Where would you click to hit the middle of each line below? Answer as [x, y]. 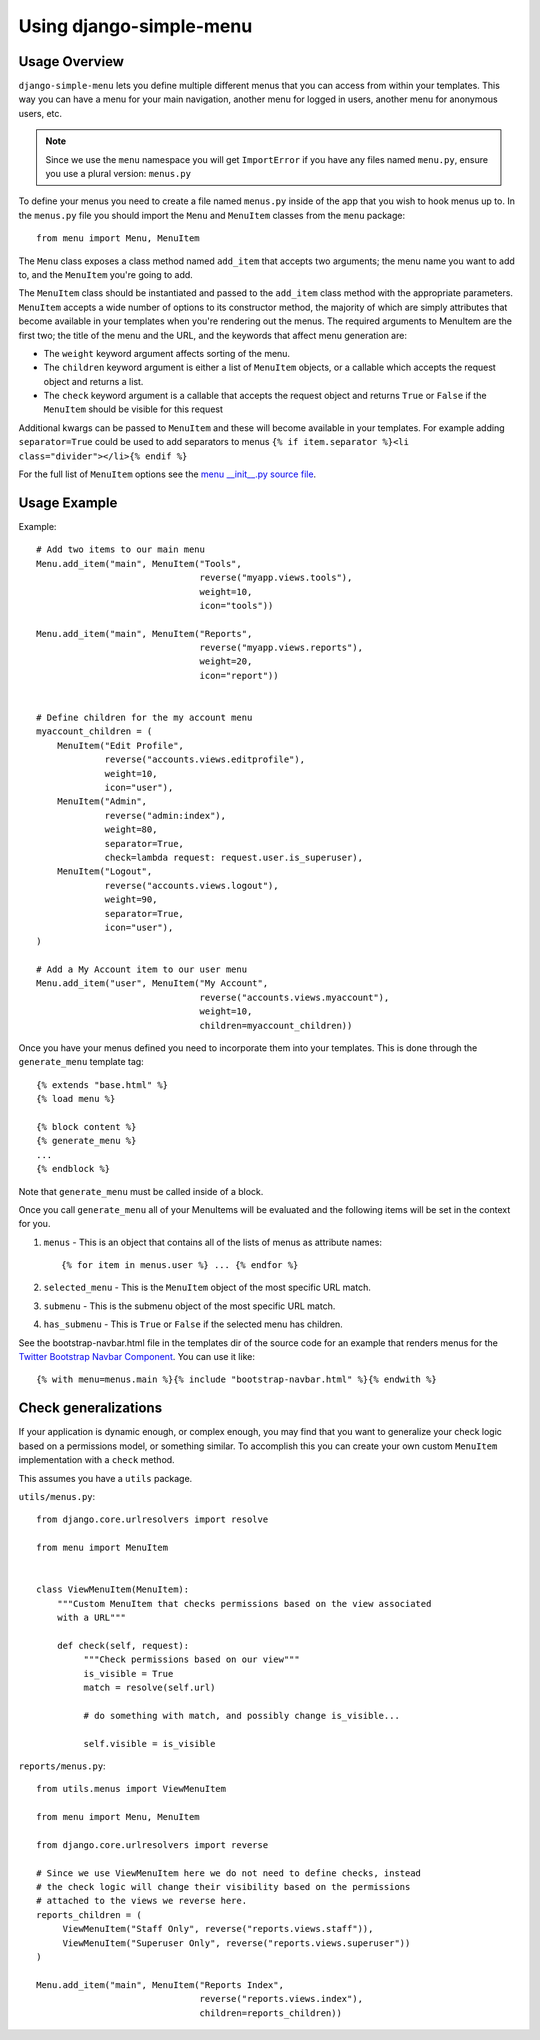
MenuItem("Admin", [102, 801]
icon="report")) [239, 675]
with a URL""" [91, 1618]
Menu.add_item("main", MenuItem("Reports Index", [160, 1984]
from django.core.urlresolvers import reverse [152, 1844]
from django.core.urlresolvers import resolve [152, 1519]
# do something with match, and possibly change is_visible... [241, 1715]
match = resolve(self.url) [149, 1687]
